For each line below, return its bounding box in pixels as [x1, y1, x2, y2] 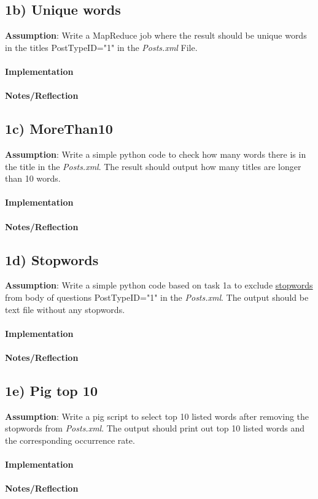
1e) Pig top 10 [5, 381, 98, 400]
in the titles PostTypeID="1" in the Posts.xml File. [5, 41, 198, 53]
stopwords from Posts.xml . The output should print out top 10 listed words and [5, 422, 305, 435]
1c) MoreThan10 [5, 119, 113, 138]
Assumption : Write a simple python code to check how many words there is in [5, 147, 306, 160]
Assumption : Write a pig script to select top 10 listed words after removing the [5, 409, 309, 422]
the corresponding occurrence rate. [5, 433, 135, 446]
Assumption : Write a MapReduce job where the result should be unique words [5, 29, 307, 42]
